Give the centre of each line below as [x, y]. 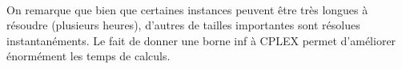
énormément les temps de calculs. [88, 56]
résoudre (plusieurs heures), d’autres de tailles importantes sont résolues [183, 25]
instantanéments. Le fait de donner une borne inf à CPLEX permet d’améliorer [201, 40]
